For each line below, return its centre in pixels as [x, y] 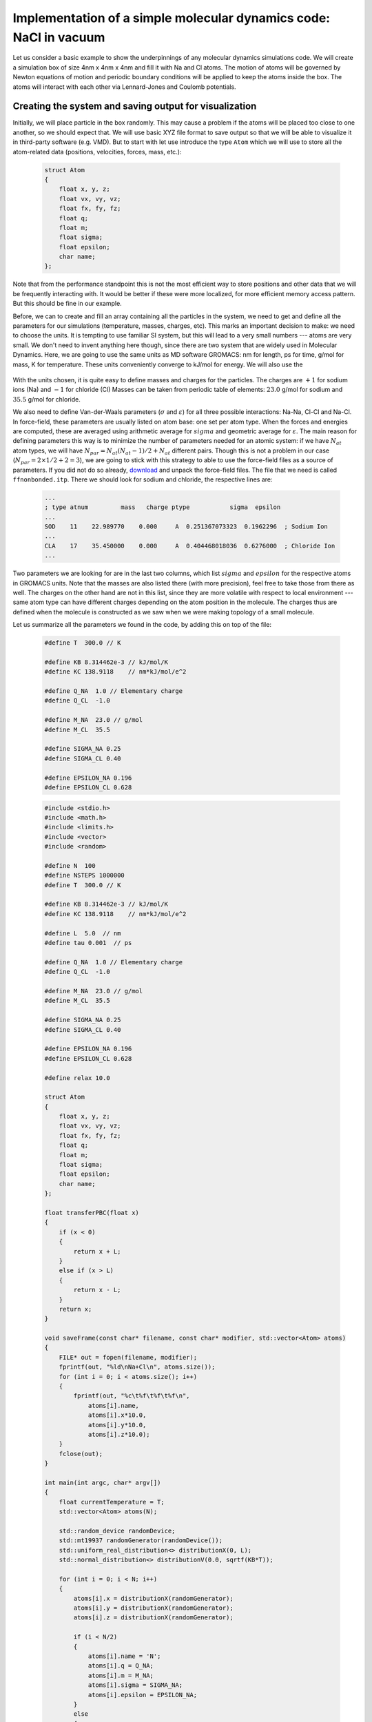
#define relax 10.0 [77, 1078]
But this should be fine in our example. [67, 304]
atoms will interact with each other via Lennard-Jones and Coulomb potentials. [125, 87]
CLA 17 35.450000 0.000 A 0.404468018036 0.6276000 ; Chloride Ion [190, 546]
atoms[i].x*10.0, [117, 1415]
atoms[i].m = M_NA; [121, 1675]
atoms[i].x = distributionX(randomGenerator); [153, 1598]
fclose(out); [81, 1454]
